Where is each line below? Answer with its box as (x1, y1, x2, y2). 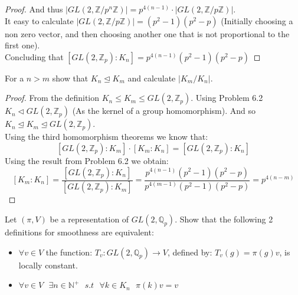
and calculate (127, 71, 176, 84)
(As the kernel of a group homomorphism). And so (72, 104, 256, 117)
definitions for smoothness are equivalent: (5, 226, 154, 238)
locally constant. (18, 258, 78, 271)
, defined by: (167, 245, 212, 258)
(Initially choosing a (221, 14, 293, 27)
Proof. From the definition (5, 91, 100, 104)
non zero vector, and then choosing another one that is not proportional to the (5, 27, 290, 40)
